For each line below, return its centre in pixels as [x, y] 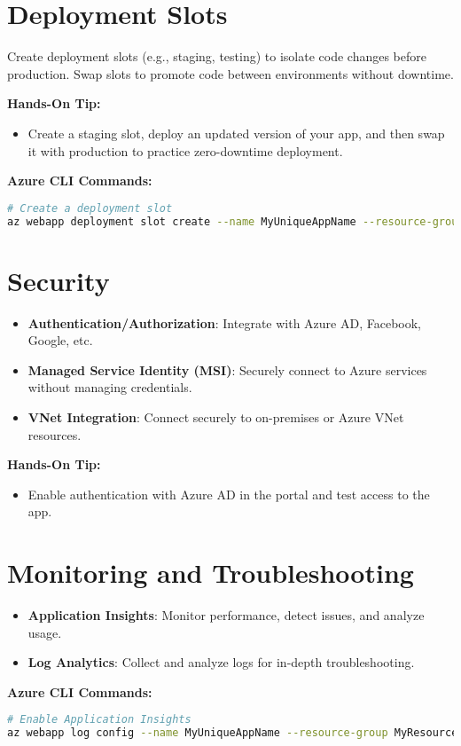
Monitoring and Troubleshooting [211, 573]
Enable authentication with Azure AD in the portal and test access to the [229, 494]
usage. [45, 632]
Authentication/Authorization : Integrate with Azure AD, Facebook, [224, 322]
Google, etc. [60, 340]
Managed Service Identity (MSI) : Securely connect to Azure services [227, 369]
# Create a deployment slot [90, 208]
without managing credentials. [110, 387]
